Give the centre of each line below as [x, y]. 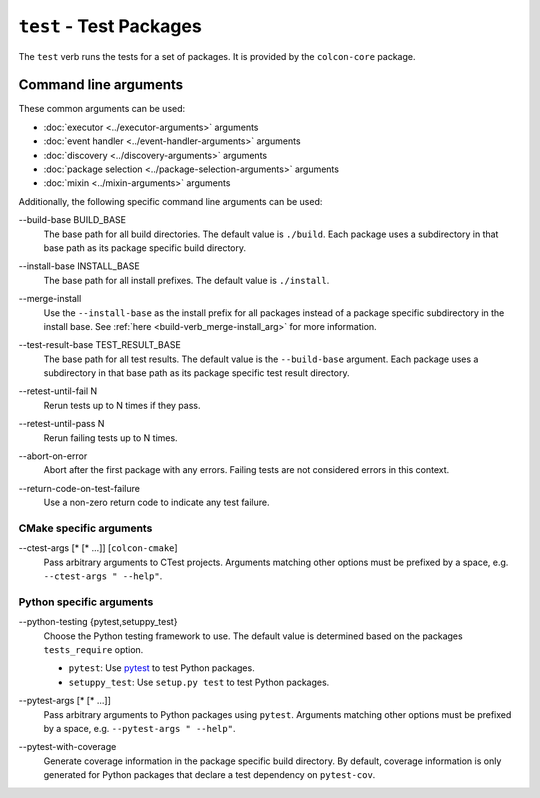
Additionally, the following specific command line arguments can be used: [170, 201]
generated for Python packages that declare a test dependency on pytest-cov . [209, 775]
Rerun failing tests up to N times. [111, 437]
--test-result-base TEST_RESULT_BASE [100, 345]
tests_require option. [93, 650]
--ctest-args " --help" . [103, 576]
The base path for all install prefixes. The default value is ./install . [186, 280]
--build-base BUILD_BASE [72, 220]
